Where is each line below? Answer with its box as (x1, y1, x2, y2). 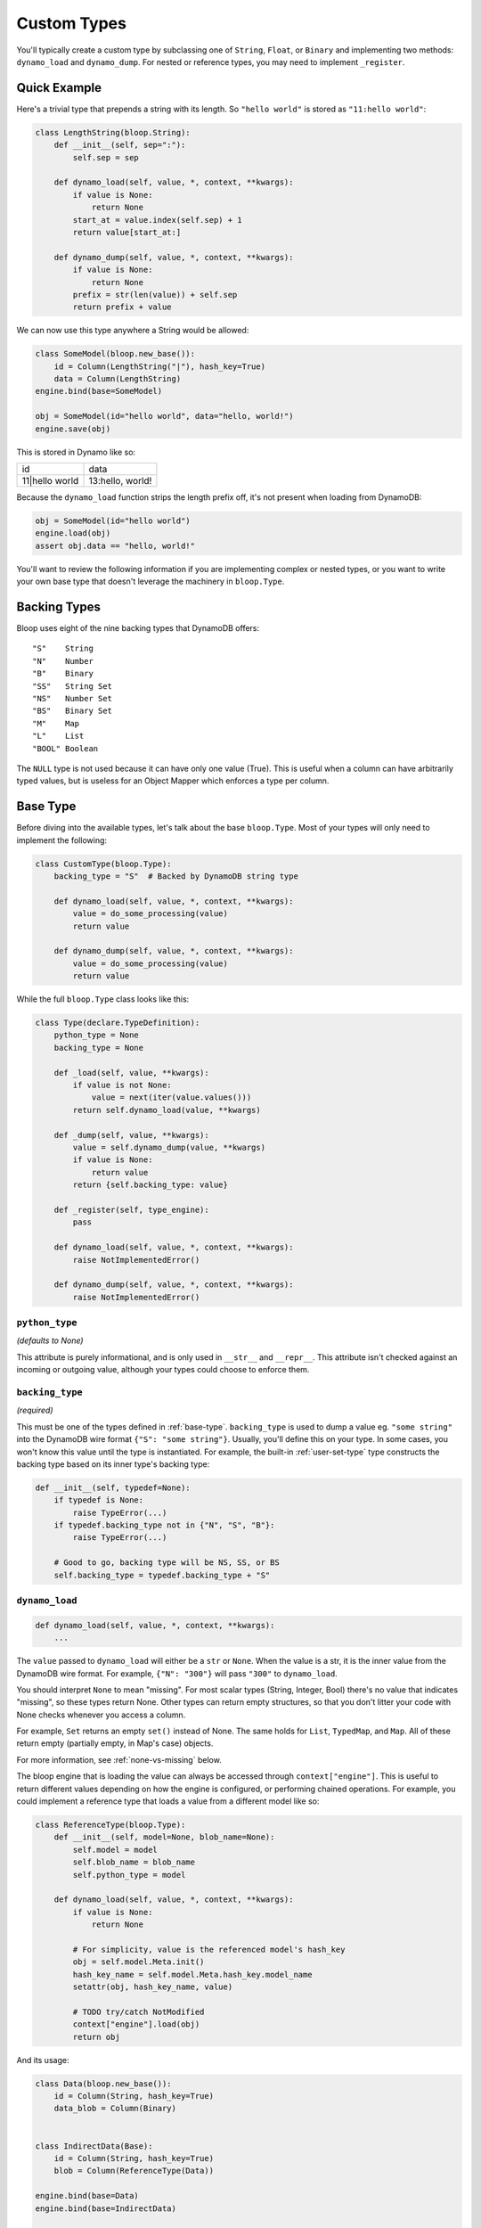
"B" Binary (32, 668, 94, 679)
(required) (16, 1405, 53, 1416)
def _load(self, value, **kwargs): (53, 1068, 209, 1077)
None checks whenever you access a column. (16, 1709, 186, 1720)
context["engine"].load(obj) (72, 2019, 200, 2029)
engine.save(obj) (35, 423, 111, 434)
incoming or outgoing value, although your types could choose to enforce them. (16, 1364, 310, 1375)
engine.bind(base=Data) (35, 2191, 140, 2201)
